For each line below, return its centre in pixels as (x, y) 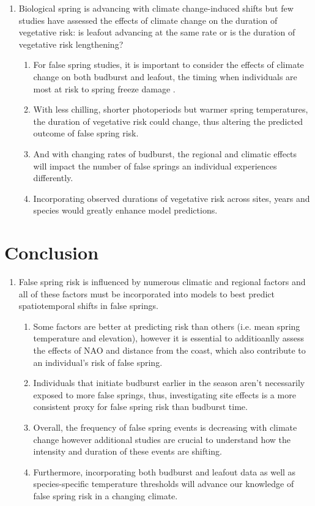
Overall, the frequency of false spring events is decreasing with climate (165, 427)
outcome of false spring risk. (86, 133)
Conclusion (52, 252)
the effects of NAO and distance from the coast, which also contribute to (169, 350)
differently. (53, 178)
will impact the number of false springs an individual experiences (155, 166)
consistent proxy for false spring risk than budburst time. (140, 407)
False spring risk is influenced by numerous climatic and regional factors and (162, 282)
